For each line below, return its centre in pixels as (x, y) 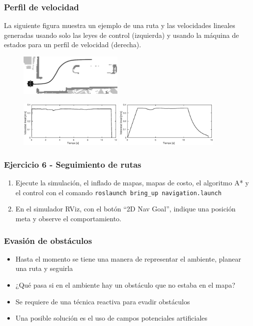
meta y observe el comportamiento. (68, 218)
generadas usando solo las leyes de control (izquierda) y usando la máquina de (122, 35)
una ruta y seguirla (44, 268)
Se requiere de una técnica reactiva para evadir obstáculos (103, 301)
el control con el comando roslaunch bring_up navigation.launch (118, 192)
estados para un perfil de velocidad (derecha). (73, 44)
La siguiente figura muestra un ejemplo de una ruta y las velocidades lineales (120, 25)
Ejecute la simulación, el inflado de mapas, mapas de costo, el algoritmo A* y (132, 183)
